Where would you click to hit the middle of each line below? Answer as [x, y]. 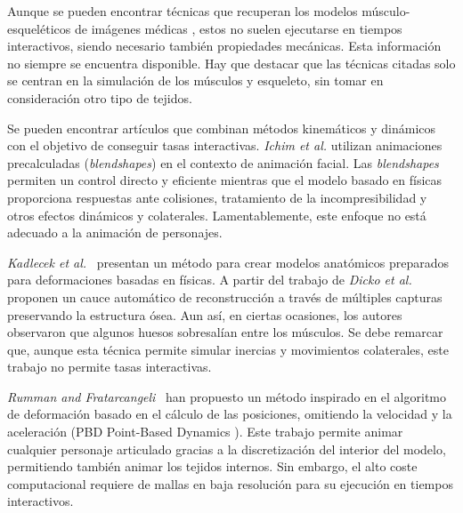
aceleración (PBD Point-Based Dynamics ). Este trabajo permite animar [205, 432]
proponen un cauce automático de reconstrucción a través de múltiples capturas [225, 297]
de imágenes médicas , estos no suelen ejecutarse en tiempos [238, 28]
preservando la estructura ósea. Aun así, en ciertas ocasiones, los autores [205, 314]
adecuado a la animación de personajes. [115, 232]
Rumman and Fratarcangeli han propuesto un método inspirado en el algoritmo [227, 396]
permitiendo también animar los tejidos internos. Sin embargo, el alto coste [212, 466]
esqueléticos [39, 28]
